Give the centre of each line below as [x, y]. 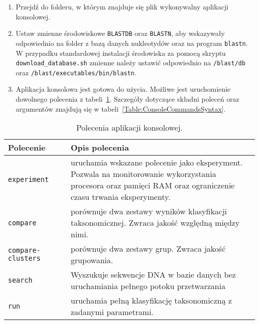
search [20, 280]
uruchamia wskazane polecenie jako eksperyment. [157, 162]
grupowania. [92, 260]
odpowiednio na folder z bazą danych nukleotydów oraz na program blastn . [132, 43]
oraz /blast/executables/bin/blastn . [76, 72]
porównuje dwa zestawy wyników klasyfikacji [149, 211]
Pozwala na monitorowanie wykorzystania [143, 174]
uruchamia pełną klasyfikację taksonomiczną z [151, 301]
